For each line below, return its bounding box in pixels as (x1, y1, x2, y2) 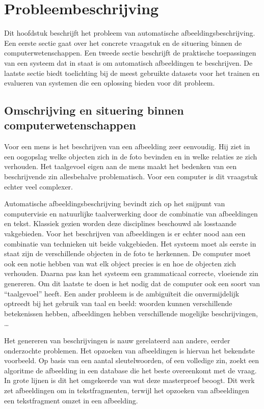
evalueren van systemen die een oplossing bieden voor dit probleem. (4, 77, 215, 88)
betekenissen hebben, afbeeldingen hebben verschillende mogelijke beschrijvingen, (4, 308, 258, 318)
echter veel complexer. (4, 181, 73, 192)
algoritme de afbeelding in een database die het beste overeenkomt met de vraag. (4, 365, 257, 375)
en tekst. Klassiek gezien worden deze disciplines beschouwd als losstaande (4, 218, 236, 229)
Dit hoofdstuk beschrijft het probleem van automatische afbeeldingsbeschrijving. (4, 28, 255, 38)
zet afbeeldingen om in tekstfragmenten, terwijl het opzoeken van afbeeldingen (4, 385, 249, 395)
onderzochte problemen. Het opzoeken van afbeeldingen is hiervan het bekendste (4, 345, 255, 356)
